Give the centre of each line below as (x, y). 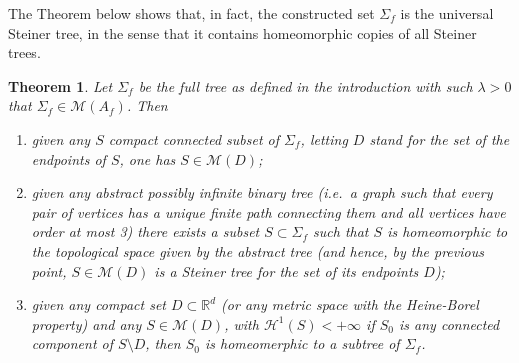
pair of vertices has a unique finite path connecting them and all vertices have (268, 211)
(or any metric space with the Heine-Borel (350, 304)
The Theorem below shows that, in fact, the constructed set (191, 13)
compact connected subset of (194, 138)
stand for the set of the (439, 138)
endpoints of (68, 158)
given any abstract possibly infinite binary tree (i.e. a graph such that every (262, 192)
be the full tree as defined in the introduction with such (305, 85)
